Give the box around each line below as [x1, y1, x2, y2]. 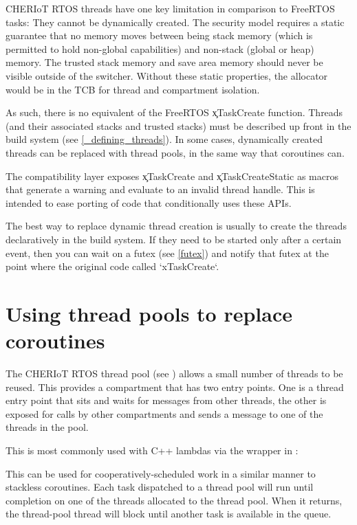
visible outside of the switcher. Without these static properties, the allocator [6, 68, 328, 82]
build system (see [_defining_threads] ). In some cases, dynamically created [6, 132, 323, 146]
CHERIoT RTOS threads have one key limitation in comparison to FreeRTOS [6, 1, 335, 15]
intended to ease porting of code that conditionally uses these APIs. [6, 195, 292, 210]
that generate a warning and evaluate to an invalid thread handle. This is [6, 182, 315, 197]
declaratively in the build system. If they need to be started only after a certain [6, 232, 342, 246]
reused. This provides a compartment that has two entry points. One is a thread [6, 379, 344, 394]
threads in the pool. [6, 420, 89, 434]
